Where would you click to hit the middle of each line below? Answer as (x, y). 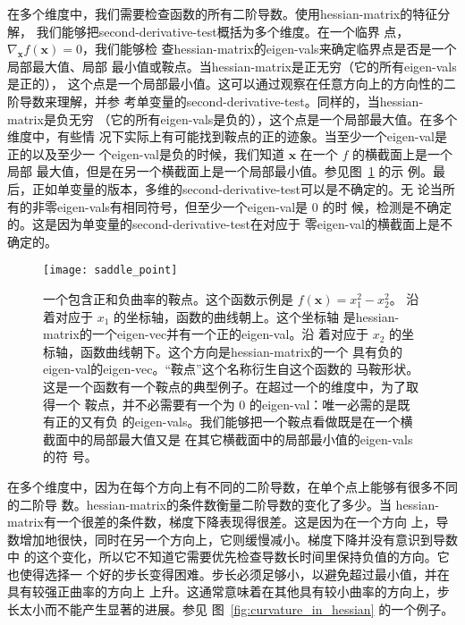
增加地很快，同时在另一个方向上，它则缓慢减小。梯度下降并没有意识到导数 (238, 539)
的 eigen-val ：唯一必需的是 (323, 404)
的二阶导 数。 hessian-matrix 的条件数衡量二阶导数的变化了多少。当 (199, 504)
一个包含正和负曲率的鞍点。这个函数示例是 (168, 298)
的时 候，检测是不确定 (387, 206)
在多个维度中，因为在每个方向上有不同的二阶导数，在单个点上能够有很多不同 (232, 486)
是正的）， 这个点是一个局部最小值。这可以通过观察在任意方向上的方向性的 (225, 84)
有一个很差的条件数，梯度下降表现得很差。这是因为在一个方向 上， (240, 522)
